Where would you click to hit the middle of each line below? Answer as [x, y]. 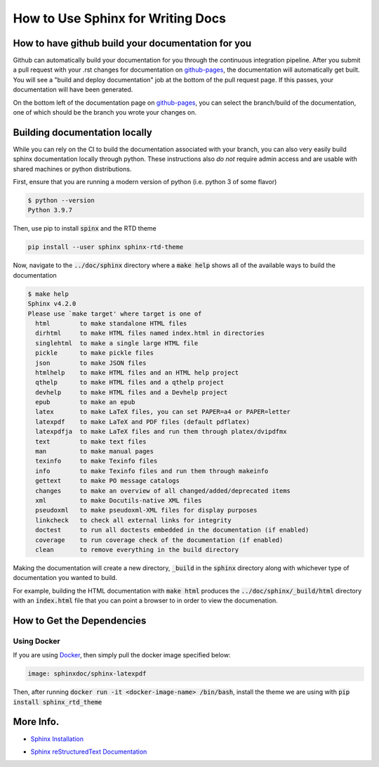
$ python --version [61, 201]
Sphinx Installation [57, 739]
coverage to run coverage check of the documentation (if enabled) [159, 540]
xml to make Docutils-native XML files [119, 500]
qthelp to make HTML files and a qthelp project [130, 382]
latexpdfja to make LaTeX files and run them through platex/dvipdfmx [161, 432]
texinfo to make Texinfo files [97, 461]
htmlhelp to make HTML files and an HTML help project [137, 372]
